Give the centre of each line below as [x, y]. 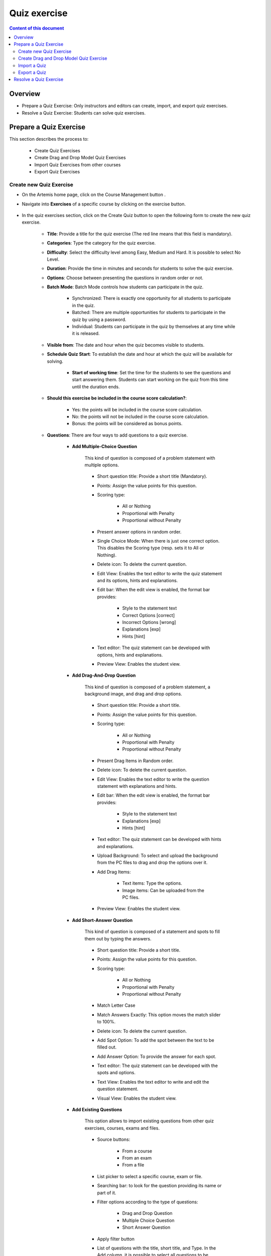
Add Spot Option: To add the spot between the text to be [156, 1040]
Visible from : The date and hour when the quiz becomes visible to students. [126, 345]
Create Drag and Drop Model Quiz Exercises [80, 158]
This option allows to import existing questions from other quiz [149, 1121]
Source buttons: [114, 1139]
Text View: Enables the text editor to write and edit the [153, 1082]
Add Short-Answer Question [102, 920]
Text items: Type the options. [152, 883]
